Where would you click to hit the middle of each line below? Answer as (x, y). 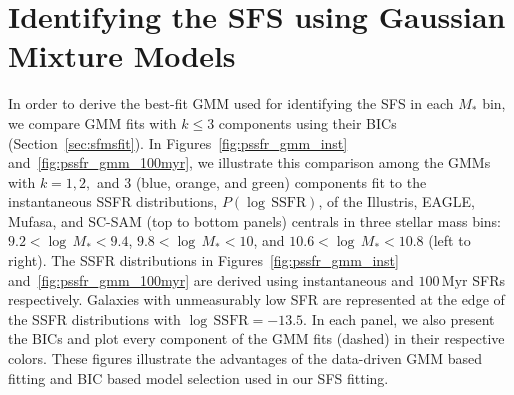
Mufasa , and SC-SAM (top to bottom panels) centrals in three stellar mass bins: (254, 220)
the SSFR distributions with (94, 318)
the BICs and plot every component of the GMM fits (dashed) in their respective (256, 338)
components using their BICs (307, 122)
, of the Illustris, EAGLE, (396, 201)
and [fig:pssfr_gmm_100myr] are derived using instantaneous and (211, 279)
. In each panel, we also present (399, 318)
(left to (449, 240)
